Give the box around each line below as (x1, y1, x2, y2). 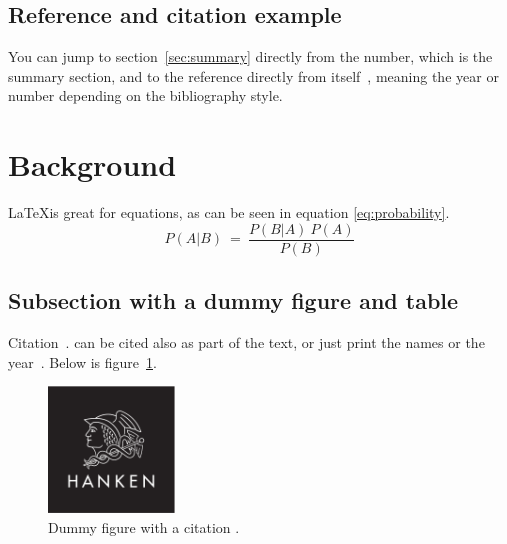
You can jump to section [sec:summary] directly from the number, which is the (8, 46, 493, 67)
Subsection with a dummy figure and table (8, 285, 459, 316)
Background (8, 144, 177, 185)
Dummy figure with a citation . (48, 516, 240, 537)
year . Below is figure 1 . (8, 351, 157, 372)
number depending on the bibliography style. (8, 85, 283, 106)
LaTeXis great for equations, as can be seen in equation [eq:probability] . (8, 202, 450, 223)
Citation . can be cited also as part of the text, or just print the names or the (8, 331, 485, 352)
